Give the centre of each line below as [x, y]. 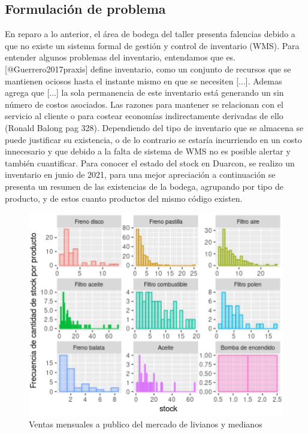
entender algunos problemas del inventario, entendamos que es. [120, 57]
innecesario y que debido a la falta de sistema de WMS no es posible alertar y [148, 151]
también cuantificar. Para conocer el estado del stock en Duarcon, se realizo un [150, 163]
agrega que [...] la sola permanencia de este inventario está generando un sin [144, 92]
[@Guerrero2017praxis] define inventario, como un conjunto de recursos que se [148, 69]
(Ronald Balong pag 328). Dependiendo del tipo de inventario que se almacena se [154, 127]
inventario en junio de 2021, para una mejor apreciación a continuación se [140, 174]
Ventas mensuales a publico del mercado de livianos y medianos [146, 424]
